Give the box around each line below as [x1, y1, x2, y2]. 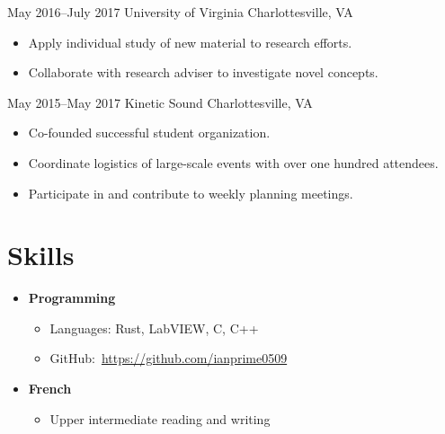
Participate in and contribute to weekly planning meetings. [28, 183, 353, 202]
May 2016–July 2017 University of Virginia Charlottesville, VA [7, 3, 353, 21]
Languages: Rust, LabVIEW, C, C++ [49, 318, 259, 337]
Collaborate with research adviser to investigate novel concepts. [28, 63, 378, 82]
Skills [7, 236, 75, 273]
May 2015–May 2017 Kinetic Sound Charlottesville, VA [7, 93, 313, 111]
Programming [28, 288, 116, 307]
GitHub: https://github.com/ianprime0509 [49, 349, 288, 368]
